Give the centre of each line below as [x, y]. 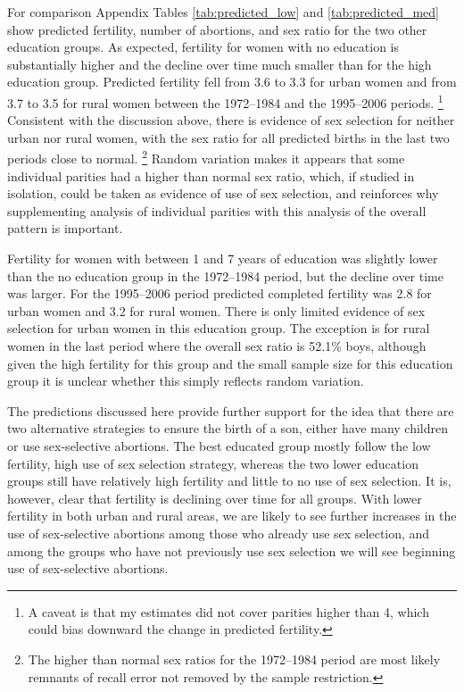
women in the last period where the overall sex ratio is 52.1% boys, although [217, 346]
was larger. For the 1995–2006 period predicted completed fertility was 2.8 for [220, 293]
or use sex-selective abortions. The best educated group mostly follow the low [219, 445]
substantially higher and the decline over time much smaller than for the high [220, 64]
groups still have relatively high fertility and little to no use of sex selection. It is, [229, 481]
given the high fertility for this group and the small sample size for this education [230, 363]
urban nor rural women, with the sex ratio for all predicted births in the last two [228, 137]
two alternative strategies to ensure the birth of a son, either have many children [228, 428]
